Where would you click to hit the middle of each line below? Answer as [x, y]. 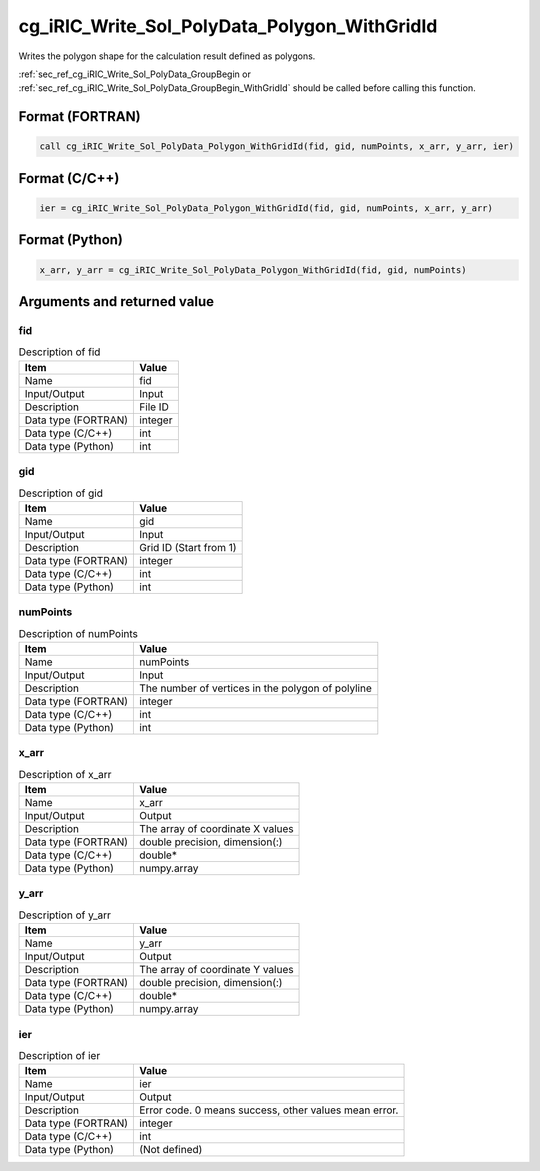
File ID [154, 407]
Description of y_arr [65, 915]
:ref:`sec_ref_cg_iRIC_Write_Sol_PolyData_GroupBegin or [135, 74]
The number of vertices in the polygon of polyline [255, 688]
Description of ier [59, 1056]
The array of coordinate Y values [216, 970]
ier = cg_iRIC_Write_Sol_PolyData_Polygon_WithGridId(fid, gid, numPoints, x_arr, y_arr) [266, 208]
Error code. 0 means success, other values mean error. [269, 1110]
